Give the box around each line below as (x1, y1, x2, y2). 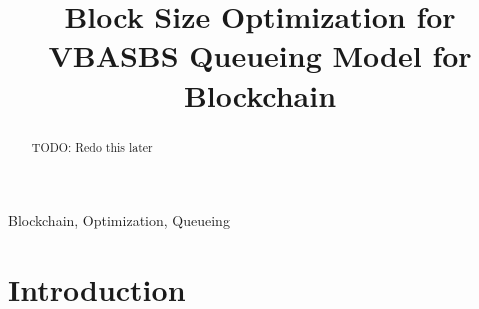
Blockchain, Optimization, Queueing (8, 210, 230, 231)
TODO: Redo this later (31, 138, 153, 155)
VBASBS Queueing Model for (48, 35, 472, 76)
